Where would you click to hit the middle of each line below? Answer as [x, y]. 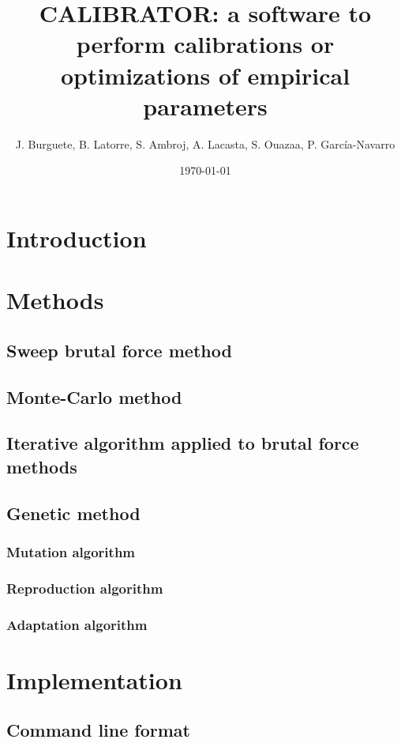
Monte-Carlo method [94, 396]
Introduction [77, 238]
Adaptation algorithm [77, 624]
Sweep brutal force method [119, 350]
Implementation [94, 679]
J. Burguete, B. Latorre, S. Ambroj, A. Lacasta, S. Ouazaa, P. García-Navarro [205, 143]
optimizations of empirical [205, 75]
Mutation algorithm [71, 551]
